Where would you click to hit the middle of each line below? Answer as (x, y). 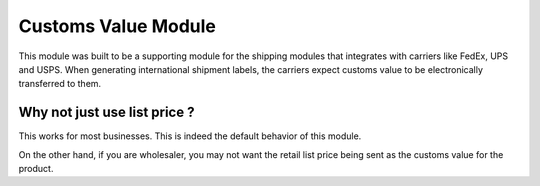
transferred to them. (60, 84)
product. (36, 169)
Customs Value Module (117, 26)
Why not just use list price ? (106, 112)
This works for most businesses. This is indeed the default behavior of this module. (190, 136)
